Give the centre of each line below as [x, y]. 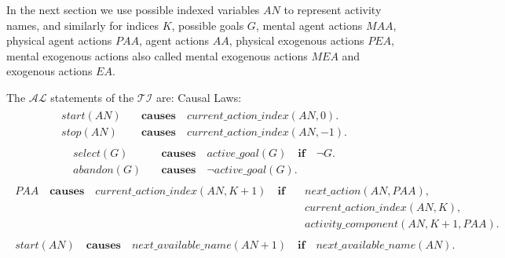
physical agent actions [59, 40]
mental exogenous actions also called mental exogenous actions [157, 55]
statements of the [92, 97]
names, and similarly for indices [82, 25]
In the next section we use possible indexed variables [133, 9]
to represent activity [333, 9]
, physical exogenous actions [296, 40]
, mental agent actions [309, 25]
